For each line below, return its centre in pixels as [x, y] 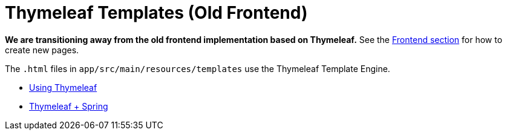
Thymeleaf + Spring [69, 106]
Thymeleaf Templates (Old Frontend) [156, 13]
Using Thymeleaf [63, 87]
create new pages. [42, 50]
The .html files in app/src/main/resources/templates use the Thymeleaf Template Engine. [198, 68]
